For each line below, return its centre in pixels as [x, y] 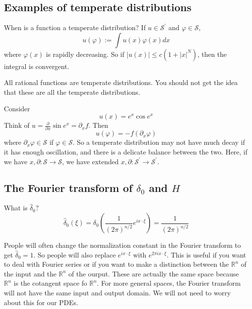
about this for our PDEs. [41, 302]
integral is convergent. [37, 66]
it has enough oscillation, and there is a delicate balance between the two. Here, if [126, 152]
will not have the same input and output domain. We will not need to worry [118, 293]
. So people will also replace [75, 254]
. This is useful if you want [206, 254]
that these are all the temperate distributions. [72, 92]
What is [16, 208]
